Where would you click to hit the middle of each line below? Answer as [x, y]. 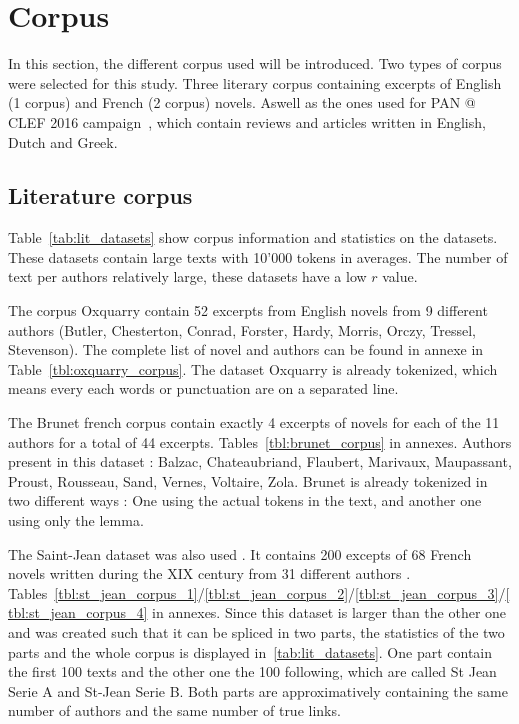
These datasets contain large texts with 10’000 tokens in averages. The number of [258, 256]
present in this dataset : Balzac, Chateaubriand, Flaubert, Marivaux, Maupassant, [260, 461]
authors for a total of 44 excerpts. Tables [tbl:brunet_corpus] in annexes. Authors [260, 441]
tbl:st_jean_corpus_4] [78, 612]
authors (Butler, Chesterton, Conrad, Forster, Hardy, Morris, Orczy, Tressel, [242, 329]
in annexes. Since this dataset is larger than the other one [329, 612]
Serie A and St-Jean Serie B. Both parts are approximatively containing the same [258, 690]
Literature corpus [100, 195]
